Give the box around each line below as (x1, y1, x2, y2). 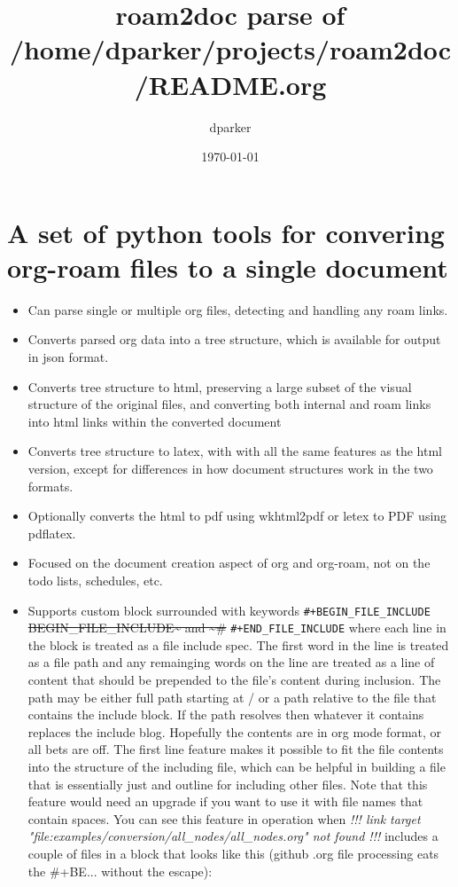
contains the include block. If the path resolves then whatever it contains (27, 705, 424, 724)
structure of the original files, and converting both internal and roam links (27, 395, 431, 413)
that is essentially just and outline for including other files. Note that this (27, 774, 428, 793)
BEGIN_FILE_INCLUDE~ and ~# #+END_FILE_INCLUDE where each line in (27, 618, 446, 637)
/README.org (134, 66, 327, 102)
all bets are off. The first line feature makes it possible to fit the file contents (27, 740, 444, 758)
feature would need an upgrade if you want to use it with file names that (27, 792, 423, 811)
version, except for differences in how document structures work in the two (27, 459, 433, 477)
